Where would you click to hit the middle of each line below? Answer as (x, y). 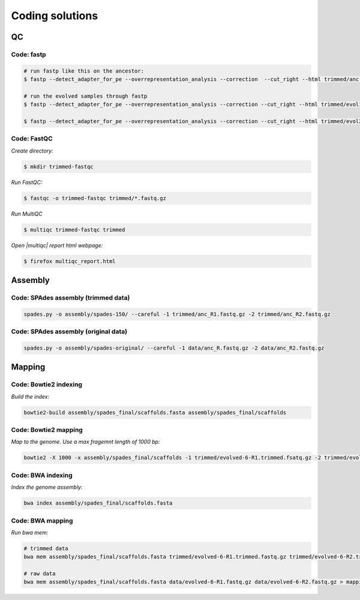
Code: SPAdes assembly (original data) (69, 332)
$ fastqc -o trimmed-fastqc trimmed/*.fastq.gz (95, 198)
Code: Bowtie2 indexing (47, 384)
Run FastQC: (27, 182)
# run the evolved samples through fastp (85, 96)
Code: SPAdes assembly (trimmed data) (70, 298)
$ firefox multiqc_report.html (70, 261)
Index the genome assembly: (47, 487)
